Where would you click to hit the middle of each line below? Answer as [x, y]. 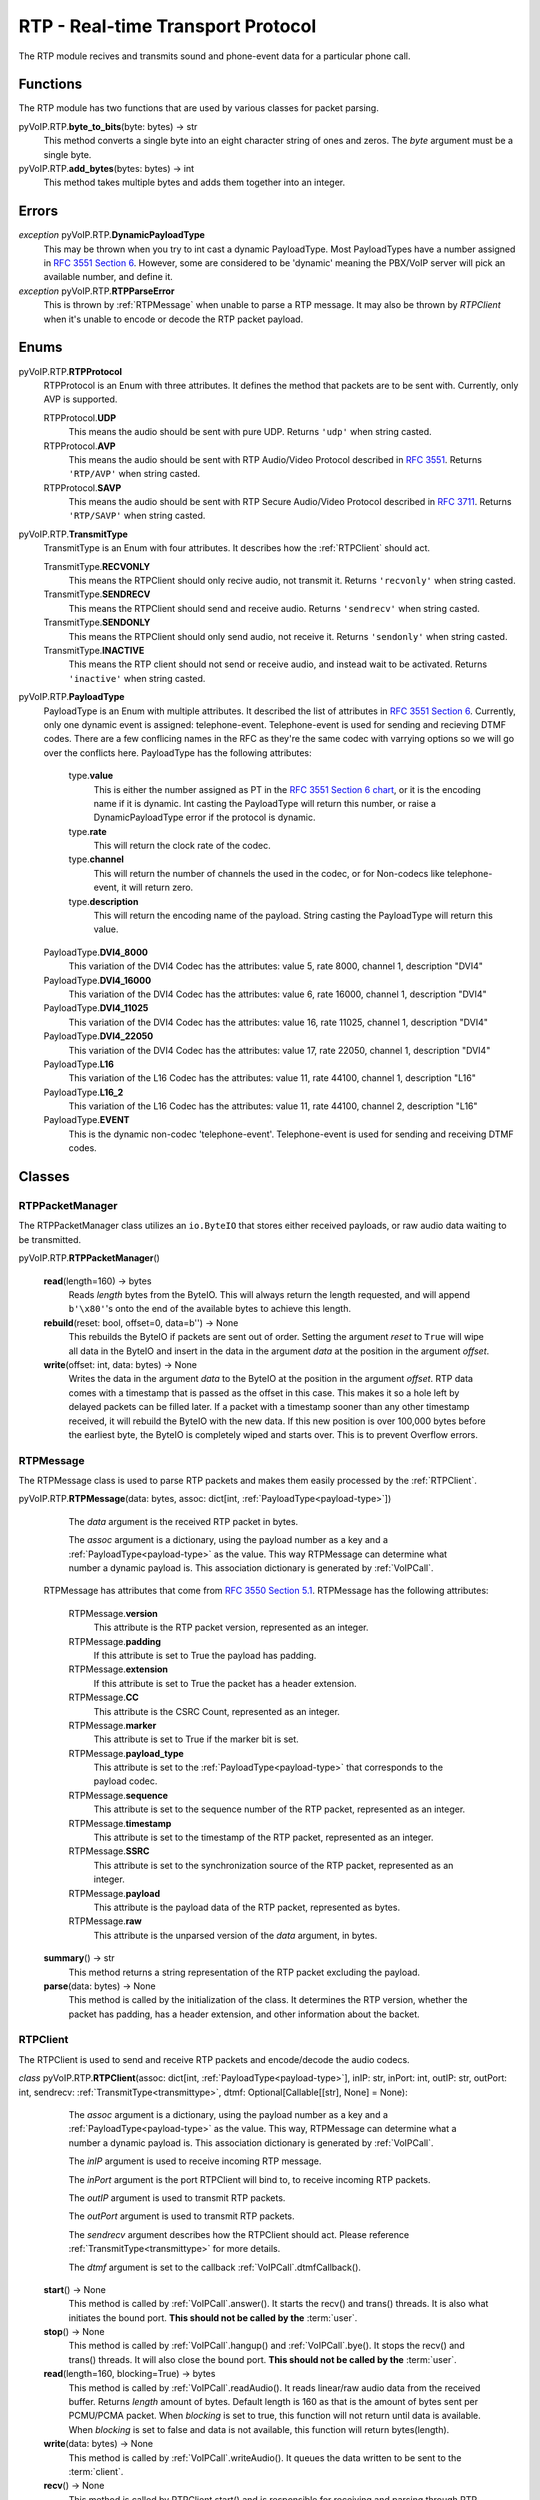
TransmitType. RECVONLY [96, 566]
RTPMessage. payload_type [126, 1753]
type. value [91, 776]
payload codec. [125, 1781]
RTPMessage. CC [103, 1697]
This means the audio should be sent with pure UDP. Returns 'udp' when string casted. [250, 432]
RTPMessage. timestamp [120, 1823]
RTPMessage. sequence [118, 1795]
